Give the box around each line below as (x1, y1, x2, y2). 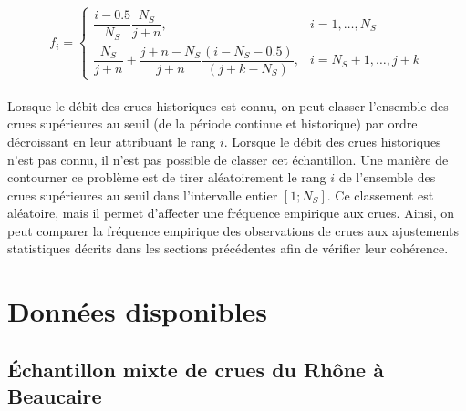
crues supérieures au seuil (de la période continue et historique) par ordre (7, 114, 418, 133)
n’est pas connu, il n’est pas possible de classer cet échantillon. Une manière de (7, 149, 449, 169)
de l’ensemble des (338, 168, 436, 187)
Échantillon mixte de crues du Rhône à (7, 354, 384, 383)
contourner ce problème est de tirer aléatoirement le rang (7, 168, 326, 187)
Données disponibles (7, 293, 268, 330)
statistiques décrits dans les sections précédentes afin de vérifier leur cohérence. (7, 239, 449, 258)
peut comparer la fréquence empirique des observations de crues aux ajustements (7, 221, 459, 240)
